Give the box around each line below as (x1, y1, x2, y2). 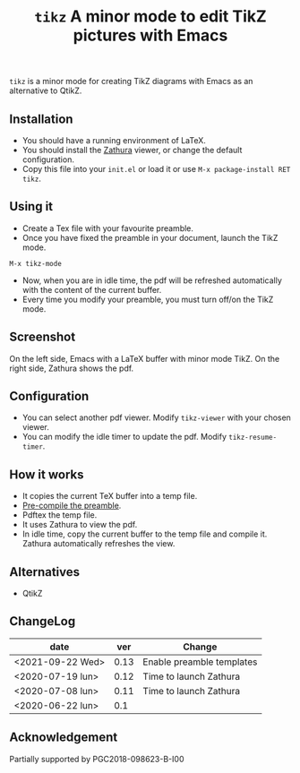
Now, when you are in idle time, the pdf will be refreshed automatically (21, 275, 282, 286)
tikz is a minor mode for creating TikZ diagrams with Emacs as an (9, 76, 253, 87)
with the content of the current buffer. (21, 284, 162, 295)
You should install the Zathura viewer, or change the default (21, 145, 243, 155)
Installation (9, 111, 73, 126)
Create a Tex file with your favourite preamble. (21, 222, 194, 234)
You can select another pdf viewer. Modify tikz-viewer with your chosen (21, 412, 291, 423)
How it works (9, 467, 84, 482)
